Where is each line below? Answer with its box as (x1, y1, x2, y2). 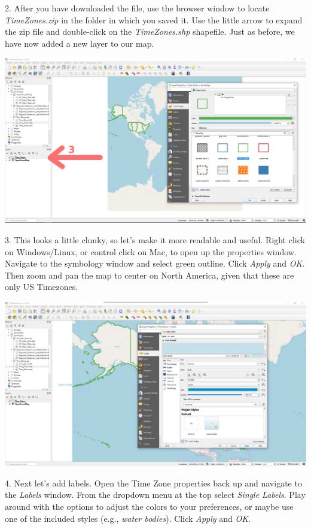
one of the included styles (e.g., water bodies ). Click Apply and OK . (5, 512, 251, 524)
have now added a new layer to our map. (5, 37, 154, 49)
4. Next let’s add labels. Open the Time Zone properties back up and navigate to (5, 476, 302, 489)
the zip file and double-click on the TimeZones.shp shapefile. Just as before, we (5, 25, 295, 38)
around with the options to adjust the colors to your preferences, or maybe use (5, 500, 294, 512)
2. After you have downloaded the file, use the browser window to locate (5, 2, 270, 14)
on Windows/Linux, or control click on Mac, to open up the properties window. (5, 245, 297, 258)
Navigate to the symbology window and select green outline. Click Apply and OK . (5, 257, 305, 270)
